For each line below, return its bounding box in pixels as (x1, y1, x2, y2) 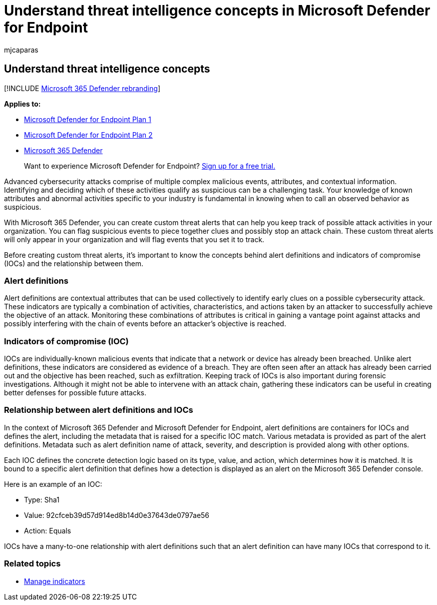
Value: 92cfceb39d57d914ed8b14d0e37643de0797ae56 (24, 510, 210, 519)
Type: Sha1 (24, 495, 59, 504)
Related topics (4, 558, 61, 569)
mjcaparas (4, 45, 38, 54)
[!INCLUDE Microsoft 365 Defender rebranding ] (4, 84, 161, 93)
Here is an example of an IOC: (4, 479, 102, 488)
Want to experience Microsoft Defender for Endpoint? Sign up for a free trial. (24, 161, 276, 170)
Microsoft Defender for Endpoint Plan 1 (24, 115, 151, 124)
